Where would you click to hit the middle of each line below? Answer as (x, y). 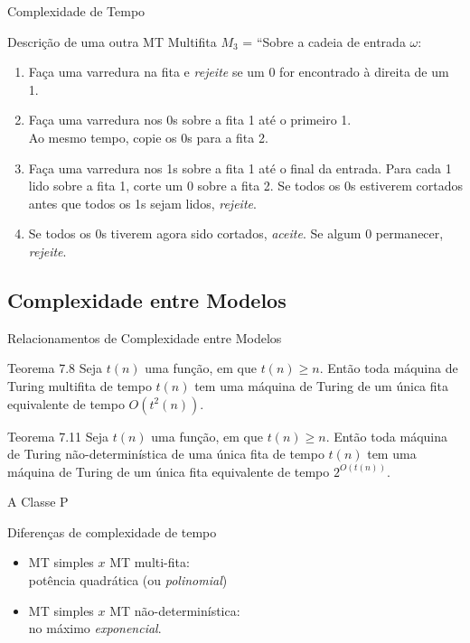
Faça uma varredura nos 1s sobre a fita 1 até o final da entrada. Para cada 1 (240, 168)
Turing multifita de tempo (80, 385)
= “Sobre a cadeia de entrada (324, 41)
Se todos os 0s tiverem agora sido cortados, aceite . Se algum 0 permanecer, (236, 233)
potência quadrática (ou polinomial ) (128, 580)
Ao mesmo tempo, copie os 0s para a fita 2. (148, 137)
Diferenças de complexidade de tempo (112, 531)
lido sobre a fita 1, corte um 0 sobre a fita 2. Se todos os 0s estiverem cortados (245, 186)
